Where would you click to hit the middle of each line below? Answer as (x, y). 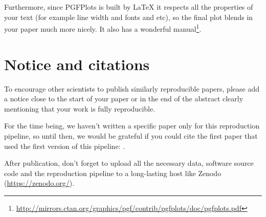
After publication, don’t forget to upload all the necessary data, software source (129, 163)
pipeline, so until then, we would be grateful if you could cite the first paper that (131, 135)
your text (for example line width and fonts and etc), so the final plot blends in (129, 17)
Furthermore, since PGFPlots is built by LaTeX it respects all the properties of (129, 7)
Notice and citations (77, 64)
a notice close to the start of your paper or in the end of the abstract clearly (124, 99)
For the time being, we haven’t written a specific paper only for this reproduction (132, 126)
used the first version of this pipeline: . (65, 146)
